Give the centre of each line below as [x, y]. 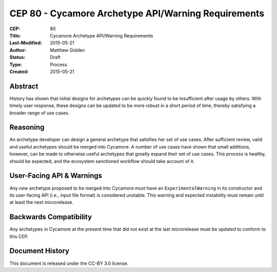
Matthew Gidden [67, 50]
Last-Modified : [26, 43]
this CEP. [19, 236]
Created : [19, 71]
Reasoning [27, 127]
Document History [39, 251]
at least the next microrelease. [42, 202]
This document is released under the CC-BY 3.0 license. [69, 263]
